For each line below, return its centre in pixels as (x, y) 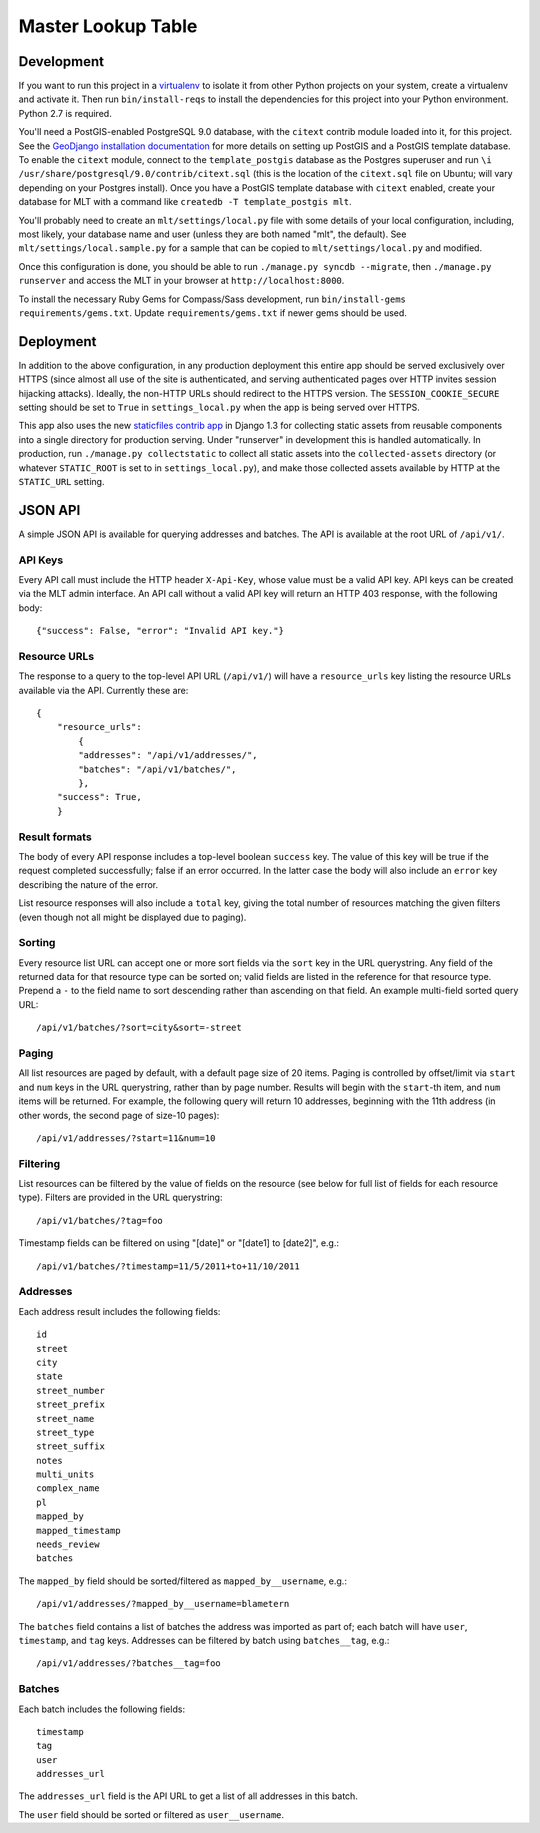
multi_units (65, 1474)
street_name (65, 1418)
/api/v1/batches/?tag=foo (100, 1220)
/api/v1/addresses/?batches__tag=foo (129, 1663)
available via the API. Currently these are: (103, 690)
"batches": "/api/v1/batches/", (157, 769)
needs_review (68, 1544)
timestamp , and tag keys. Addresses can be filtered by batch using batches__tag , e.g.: (204, 1640)
